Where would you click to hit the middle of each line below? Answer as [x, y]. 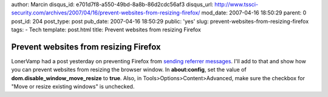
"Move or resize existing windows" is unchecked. [73, 87]
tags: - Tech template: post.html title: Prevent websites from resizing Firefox [106, 30]
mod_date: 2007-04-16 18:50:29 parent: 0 [254, 13]
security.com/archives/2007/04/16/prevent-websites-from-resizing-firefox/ [106, 13]
